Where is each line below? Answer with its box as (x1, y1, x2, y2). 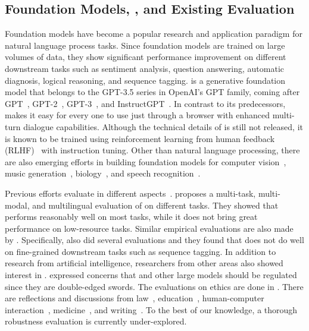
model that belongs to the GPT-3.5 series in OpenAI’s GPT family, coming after (5, 86, 300, 98)
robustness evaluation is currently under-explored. (5, 315, 187, 327)
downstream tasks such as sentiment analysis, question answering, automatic (5, 62, 285, 74)
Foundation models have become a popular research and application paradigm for (5, 27, 302, 40)
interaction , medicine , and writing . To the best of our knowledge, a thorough (5, 303, 298, 316)
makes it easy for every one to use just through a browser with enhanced (5, 109, 270, 121)
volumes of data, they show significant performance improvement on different (5, 51, 286, 63)
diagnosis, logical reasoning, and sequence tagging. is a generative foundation (5, 74, 286, 86)
